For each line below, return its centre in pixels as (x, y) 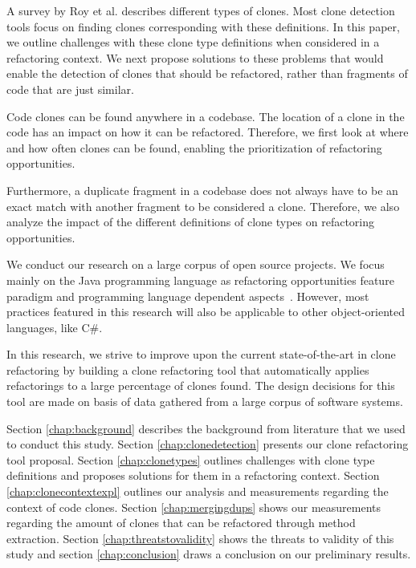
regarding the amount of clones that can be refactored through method (181, 523)
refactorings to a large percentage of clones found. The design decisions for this (201, 385)
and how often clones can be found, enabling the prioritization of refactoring (194, 147)
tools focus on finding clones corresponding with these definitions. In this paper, (203, 26)
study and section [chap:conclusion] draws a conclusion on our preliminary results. (209, 554)
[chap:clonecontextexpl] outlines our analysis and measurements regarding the (198, 491)
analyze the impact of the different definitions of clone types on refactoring (190, 222)
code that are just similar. (70, 89)
